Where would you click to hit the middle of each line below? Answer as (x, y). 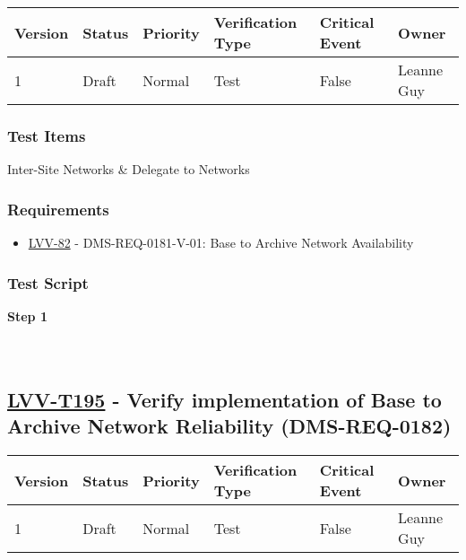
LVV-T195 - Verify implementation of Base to (224, 400)
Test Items (47, 135)
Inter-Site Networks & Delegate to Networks (129, 169)
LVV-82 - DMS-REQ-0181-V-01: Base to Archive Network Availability (221, 243)
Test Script (48, 282)
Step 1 (27, 315)
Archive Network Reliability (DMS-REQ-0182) (229, 426)
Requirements (58, 209)
